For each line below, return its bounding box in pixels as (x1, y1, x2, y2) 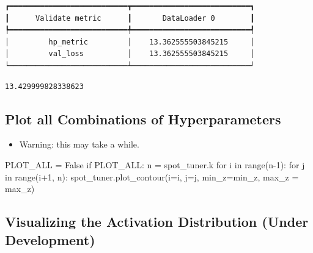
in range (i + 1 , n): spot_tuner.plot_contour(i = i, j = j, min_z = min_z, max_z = (5, 170, 299, 183)
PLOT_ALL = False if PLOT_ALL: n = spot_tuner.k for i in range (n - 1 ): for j (5, 158, 305, 171)
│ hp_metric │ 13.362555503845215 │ (5, 37, 255, 46)
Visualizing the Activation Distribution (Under (5, 212, 309, 231)
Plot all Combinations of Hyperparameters (5, 109, 281, 128)
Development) (5, 230, 95, 249)
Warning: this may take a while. (19, 138, 139, 151)
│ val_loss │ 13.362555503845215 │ (5, 49, 255, 59)
